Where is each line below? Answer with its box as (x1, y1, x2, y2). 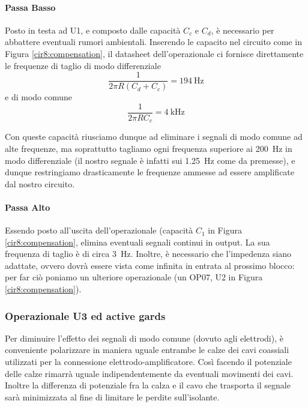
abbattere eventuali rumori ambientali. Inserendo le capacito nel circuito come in (5, 35, 302, 48)
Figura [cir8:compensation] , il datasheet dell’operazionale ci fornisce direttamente (5, 47, 304, 59)
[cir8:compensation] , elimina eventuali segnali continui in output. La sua (5, 235, 270, 248)
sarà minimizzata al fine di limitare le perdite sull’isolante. (5, 390, 220, 403)
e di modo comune (5, 91, 72, 103)
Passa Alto (5, 200, 50, 213)
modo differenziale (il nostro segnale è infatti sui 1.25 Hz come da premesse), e (5, 154, 295, 166)
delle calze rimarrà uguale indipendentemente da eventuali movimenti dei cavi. (5, 367, 294, 379)
